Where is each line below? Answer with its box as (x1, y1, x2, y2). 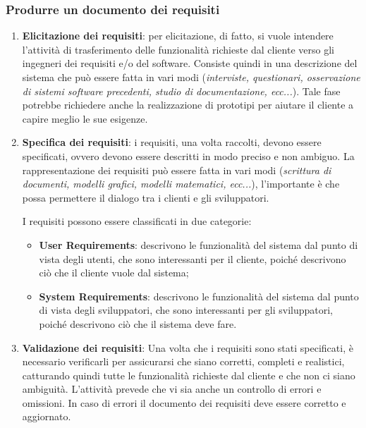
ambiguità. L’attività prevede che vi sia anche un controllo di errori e (22, 381, 322, 396)
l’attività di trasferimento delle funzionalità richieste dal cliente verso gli (22, 42, 334, 56)
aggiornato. (22, 409, 71, 424)
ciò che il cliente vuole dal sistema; (39, 265, 189, 280)
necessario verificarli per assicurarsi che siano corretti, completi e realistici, (22, 354, 345, 369)
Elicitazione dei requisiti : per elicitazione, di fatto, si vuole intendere (22, 28, 334, 43)
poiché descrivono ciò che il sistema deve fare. (39, 316, 237, 331)
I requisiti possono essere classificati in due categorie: (22, 214, 252, 228)
